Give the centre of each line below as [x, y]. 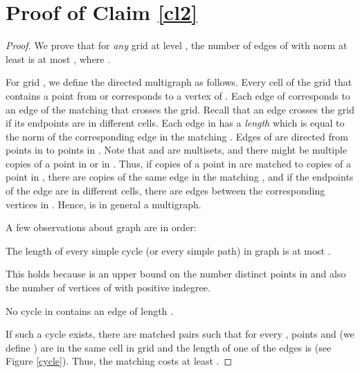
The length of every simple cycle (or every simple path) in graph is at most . [168, 250]
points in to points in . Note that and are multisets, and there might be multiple [177, 150]
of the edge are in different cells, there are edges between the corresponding [165, 191]
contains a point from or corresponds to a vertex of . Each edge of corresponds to [178, 95]
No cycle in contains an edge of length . [89, 310]
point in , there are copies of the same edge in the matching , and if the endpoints [180, 177]
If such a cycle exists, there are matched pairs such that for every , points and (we [180, 334]
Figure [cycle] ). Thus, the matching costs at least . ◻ [119, 361]
